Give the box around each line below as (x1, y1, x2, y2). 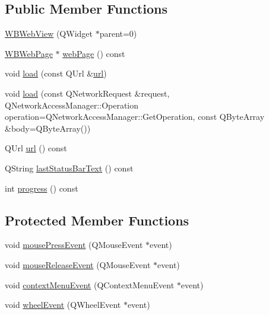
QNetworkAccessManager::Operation (5, 98, 139, 111)
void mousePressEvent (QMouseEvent (5, 238, 143, 251)
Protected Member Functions (5, 211, 189, 229)
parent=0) (99, 27, 137, 40)
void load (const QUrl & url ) (5, 67, 107, 79)
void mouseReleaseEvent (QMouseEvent (5, 258, 151, 271)
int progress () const (5, 182, 78, 194)
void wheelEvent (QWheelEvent (5, 298, 121, 311)
